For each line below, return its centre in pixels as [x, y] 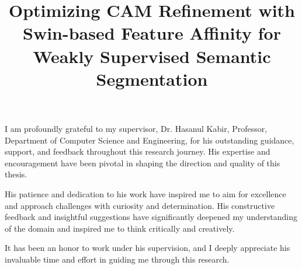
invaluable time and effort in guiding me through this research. [117, 259]
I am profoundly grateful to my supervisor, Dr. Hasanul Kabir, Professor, [136, 128]
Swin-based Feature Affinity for [152, 33]
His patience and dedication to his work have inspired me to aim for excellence [145, 193]
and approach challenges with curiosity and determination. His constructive [140, 205]
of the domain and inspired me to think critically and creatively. [120, 228]
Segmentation [152, 78]
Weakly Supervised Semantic [152, 56]
